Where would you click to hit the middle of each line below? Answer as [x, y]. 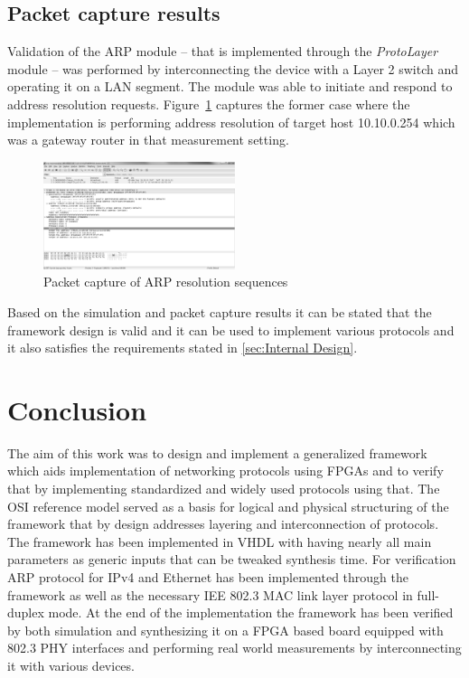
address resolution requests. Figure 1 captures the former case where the [209, 104]
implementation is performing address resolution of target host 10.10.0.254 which [231, 122]
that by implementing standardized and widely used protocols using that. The [224, 489]
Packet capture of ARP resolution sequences [166, 282]
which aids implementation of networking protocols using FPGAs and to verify [225, 471]
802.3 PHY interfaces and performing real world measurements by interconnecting [234, 648]
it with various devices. [71, 666]
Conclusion [77, 409]
